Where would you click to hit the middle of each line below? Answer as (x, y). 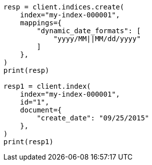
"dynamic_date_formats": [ (89, 31)
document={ (41, 110)
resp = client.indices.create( (64, 7)
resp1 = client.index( (47, 86)
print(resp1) (29, 142)
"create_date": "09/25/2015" (93, 118)
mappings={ (41, 23)
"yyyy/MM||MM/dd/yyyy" (97, 39)
